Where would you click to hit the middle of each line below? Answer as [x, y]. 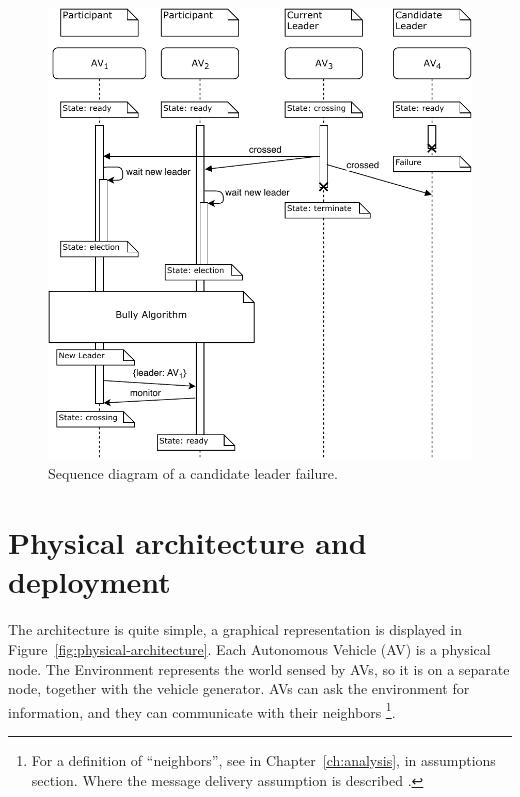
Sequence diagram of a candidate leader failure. [193, 473]
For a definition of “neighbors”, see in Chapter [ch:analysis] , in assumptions [263, 760]
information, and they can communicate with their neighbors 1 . [202, 710]
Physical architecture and [187, 542]
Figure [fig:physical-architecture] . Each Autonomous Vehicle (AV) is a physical [249, 648]
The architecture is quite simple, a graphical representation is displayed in [235, 629]
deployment [89, 581]
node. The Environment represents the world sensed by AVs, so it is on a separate [259, 668]
